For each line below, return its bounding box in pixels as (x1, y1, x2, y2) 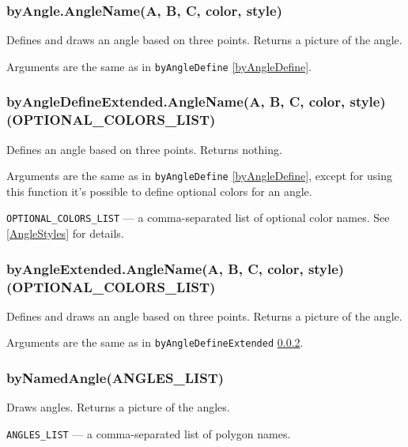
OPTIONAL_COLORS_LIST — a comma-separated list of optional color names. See (6, 209, 390, 226)
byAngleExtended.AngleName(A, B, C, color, (6, 258, 304, 278)
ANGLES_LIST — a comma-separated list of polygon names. (6, 425, 291, 441)
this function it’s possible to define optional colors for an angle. (6, 182, 312, 199)
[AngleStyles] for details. (6, 225, 124, 242)
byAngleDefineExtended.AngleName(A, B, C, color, (6, 92, 346, 111)
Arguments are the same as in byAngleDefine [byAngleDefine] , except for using (6, 167, 393, 184)
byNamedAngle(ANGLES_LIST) (6, 368, 225, 388)
